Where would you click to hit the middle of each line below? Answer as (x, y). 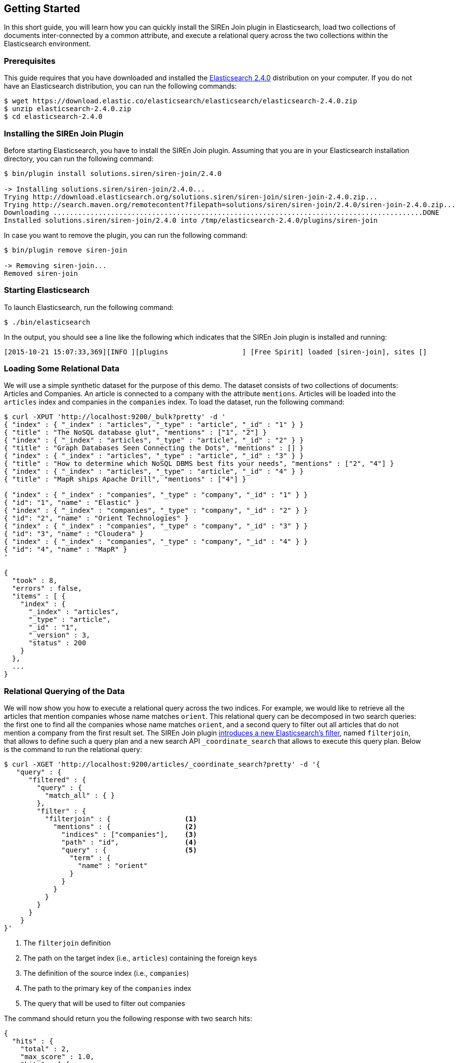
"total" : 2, (45, 1049)
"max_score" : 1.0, (57, 1057)
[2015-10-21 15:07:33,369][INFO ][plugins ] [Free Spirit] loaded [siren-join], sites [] (216, 352)
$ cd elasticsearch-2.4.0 (53, 117)
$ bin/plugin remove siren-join (66, 250)
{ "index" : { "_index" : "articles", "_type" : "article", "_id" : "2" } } (154, 440)
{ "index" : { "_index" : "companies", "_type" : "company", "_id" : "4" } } (156, 542)
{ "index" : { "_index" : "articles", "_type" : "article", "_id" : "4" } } (154, 472)
